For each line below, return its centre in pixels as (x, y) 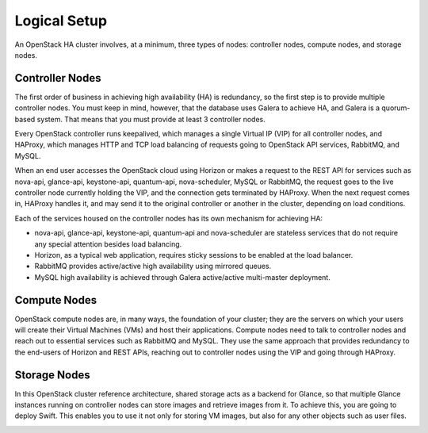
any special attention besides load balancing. (108, 244)
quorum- (396, 108)
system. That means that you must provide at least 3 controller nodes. (151, 119)
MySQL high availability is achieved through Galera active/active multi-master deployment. (182, 277)
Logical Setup (61, 21)
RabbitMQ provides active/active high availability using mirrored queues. (153, 266)
